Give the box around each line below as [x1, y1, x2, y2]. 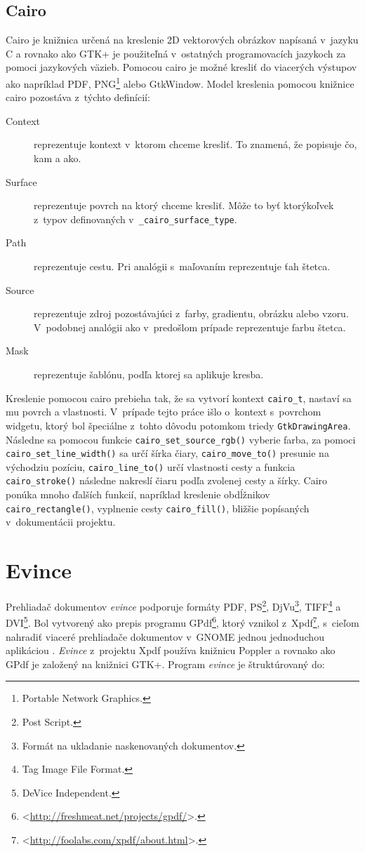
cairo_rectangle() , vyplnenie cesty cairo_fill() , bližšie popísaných [6, 500, 310, 515]
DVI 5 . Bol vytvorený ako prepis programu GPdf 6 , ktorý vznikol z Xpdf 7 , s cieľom [6, 613, 359, 630]
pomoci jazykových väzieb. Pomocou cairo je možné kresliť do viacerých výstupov [6, 60, 357, 74]
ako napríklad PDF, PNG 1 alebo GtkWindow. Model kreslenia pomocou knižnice [6, 74, 354, 91]
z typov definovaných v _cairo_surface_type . [34, 211, 237, 226]
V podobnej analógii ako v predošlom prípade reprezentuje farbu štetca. [34, 319, 346, 334]
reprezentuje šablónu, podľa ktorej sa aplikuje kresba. [34, 367, 264, 382]
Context [6, 113, 40, 128]
